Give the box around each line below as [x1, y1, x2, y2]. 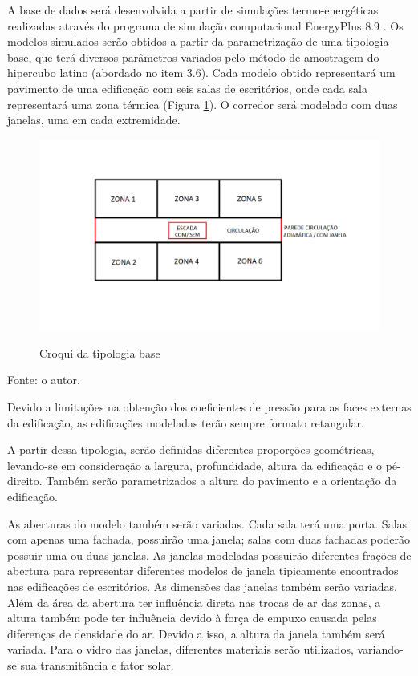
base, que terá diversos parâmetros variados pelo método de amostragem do [7, 48, 379, 65]
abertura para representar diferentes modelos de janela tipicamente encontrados [7, 562, 399, 579]
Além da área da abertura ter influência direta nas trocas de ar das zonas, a [7, 593, 381, 610]
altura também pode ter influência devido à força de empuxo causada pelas [7, 609, 377, 626]
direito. [7, 472, 43, 489]
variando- [357, 641, 404, 658]
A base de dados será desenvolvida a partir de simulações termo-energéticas [7, 2, 379, 18]
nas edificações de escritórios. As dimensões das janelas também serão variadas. [7, 577, 397, 594]
